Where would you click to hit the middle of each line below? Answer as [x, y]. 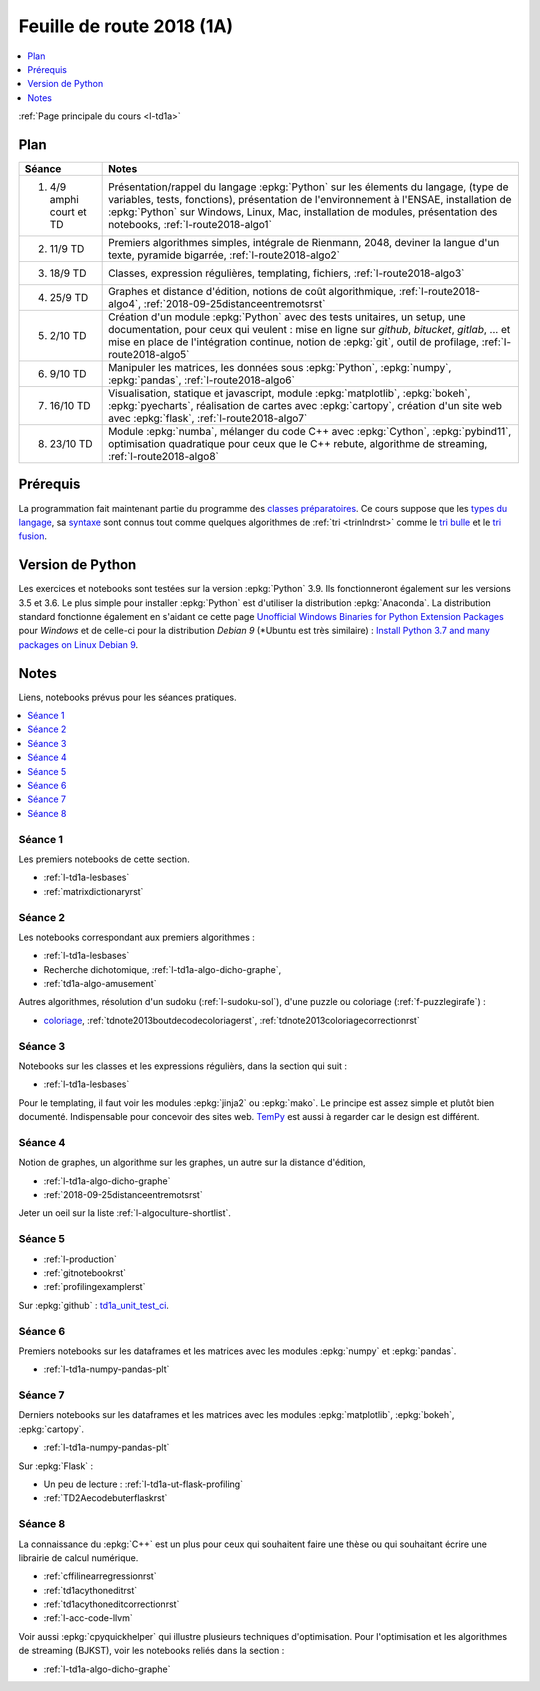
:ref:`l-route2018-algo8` [163, 457]
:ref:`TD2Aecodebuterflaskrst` [105, 1498]
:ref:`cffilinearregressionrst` [100, 1576]
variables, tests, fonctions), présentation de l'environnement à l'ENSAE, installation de [310, 200]
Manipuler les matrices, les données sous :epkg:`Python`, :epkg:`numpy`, [280, 368]
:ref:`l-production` [80, 1259]
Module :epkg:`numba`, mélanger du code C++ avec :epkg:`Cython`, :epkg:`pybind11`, [310, 432]
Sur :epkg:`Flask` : [56, 1466]
